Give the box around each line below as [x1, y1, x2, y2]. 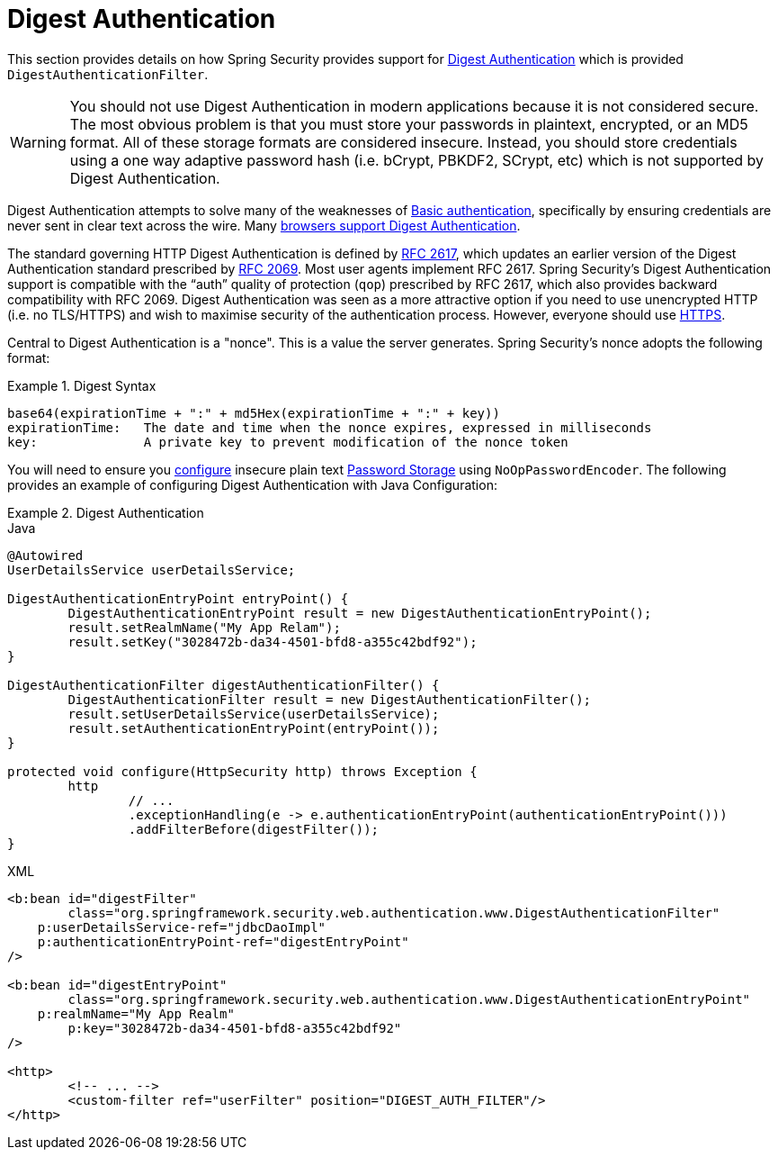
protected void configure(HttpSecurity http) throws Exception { [7, 764, 478, 779]
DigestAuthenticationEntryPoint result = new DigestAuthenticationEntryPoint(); [67, 605, 652, 620]
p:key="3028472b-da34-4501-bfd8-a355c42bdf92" [67, 1020, 402, 1035]
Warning [10, 132, 67, 151]
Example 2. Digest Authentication [7, 504, 204, 520]
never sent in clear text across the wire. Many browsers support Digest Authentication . [7, 217, 521, 233]
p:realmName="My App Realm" [37, 1006, 235, 1021]
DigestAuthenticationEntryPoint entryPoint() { [7, 591, 349, 606]
